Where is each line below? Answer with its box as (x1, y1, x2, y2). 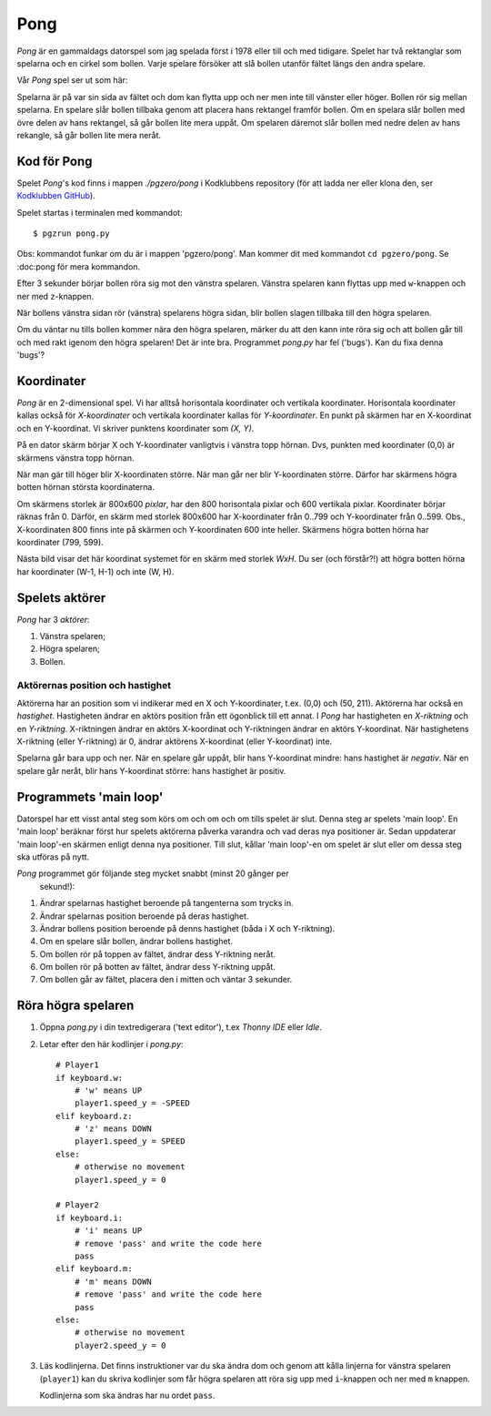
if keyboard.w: (55, 1073, 124, 1083)
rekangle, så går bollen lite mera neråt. (16, 129, 162, 140)
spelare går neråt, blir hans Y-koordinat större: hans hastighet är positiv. (16, 765, 286, 776)
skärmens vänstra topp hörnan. (16, 452, 135, 464)
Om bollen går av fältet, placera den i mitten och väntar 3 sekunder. (39, 974, 293, 985)
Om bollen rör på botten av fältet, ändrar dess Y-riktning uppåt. (39, 962, 276, 973)
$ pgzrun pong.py (33, 228, 110, 239)
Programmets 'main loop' (16, 789, 164, 805)
